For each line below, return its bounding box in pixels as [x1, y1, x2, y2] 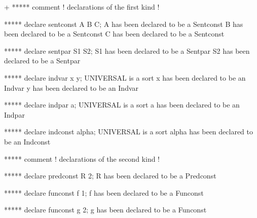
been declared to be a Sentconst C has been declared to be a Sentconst [4, 28, 225, 39]
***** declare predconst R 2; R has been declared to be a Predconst [4, 170, 216, 181]
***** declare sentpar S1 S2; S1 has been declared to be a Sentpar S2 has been [4, 45, 250, 56]
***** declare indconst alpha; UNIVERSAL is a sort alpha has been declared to [4, 126, 253, 137]
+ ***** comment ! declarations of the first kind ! [4, 2, 160, 12]
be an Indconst [4, 136, 51, 147]
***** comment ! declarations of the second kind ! [4, 153, 160, 164]
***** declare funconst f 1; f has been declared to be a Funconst [4, 187, 204, 198]
